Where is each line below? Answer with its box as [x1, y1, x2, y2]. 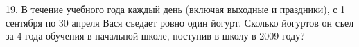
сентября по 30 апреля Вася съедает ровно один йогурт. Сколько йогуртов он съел [6, 15, 354, 29]
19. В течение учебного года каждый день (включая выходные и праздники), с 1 [6, 2, 346, 16]
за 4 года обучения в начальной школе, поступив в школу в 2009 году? [6, 29, 305, 43]
